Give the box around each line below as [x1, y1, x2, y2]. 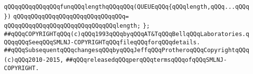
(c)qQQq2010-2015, [4, 56, 64, 63]
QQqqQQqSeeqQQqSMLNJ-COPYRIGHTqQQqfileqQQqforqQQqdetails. [4, 38, 200, 46]
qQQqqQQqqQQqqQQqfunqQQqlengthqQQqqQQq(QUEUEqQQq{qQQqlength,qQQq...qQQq [4, 3, 250, 10]
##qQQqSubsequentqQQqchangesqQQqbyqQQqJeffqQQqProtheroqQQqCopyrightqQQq [4, 47, 250, 54]
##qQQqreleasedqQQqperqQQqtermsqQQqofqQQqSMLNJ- [66, 56, 227, 63]
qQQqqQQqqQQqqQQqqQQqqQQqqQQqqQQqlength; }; [4, 22, 150, 30]
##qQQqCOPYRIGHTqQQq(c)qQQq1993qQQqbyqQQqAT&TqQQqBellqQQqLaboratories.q [4, 30, 250, 37]
